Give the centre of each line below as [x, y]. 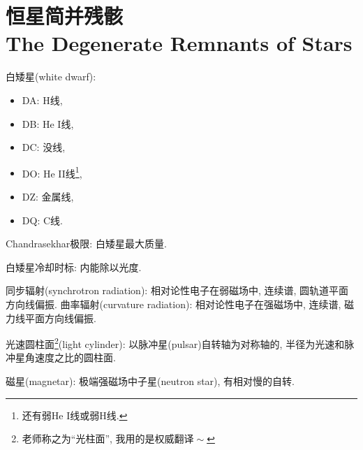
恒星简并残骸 [65, 16]
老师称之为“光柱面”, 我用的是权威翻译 [108, 438]
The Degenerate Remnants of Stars [179, 43]
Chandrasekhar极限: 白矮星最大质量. [86, 244]
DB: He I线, [48, 123]
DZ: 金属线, [48, 196]
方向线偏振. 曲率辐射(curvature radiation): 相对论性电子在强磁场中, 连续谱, [173, 304]
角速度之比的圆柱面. [70, 357]
